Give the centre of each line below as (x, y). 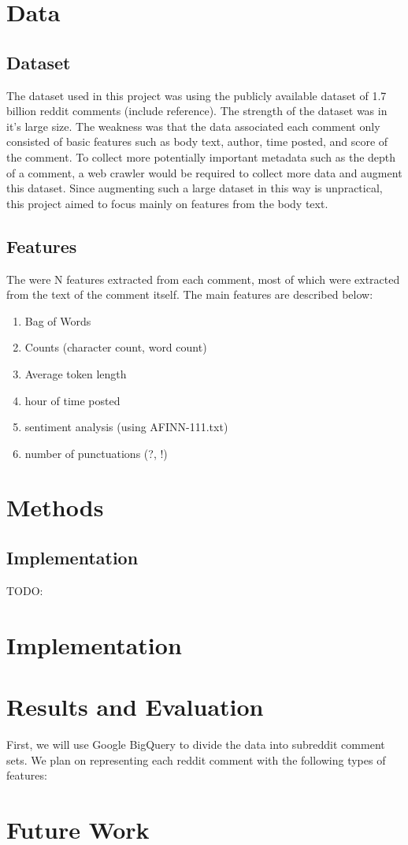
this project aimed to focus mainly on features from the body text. (167, 203)
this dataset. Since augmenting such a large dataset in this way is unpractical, (195, 188)
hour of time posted (72, 400)
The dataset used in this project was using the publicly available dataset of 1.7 (197, 95)
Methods (55, 507)
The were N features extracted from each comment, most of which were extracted (203, 279)
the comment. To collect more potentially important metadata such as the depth (201, 156)
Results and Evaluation (135, 707)
